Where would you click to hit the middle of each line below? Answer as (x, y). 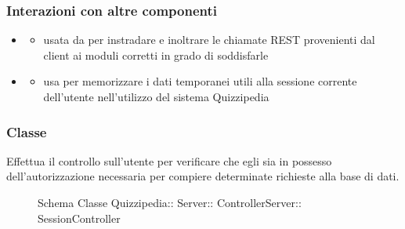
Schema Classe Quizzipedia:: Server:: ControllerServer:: (170, 202)
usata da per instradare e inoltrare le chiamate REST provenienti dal (209, 40)
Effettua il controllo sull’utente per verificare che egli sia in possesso (169, 160)
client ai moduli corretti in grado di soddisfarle (156, 55)
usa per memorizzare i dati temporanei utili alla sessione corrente (200, 81)
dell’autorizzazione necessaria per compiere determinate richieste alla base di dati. (203, 176)
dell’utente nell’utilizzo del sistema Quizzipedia (156, 96)
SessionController (79, 218)
